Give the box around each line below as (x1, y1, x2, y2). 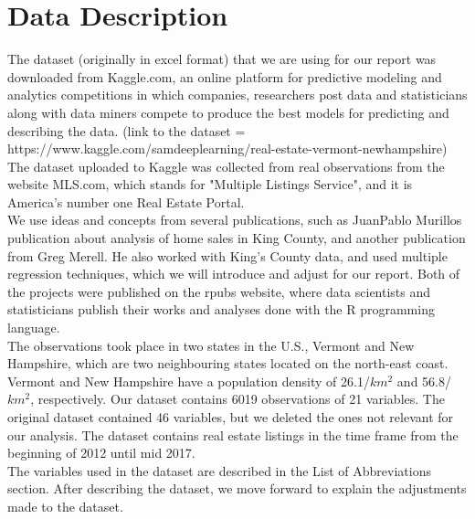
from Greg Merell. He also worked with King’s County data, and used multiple (7, 246, 448, 265)
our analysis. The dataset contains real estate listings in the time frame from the (7, 425, 459, 444)
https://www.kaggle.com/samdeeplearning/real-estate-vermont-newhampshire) (7, 139, 448, 158)
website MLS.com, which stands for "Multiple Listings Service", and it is (7, 175, 413, 194)
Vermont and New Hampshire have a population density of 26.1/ (7, 371, 370, 390)
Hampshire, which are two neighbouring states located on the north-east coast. (7, 354, 449, 373)
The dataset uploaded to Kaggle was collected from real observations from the (7, 156, 445, 175)
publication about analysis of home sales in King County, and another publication (7, 228, 466, 248)
